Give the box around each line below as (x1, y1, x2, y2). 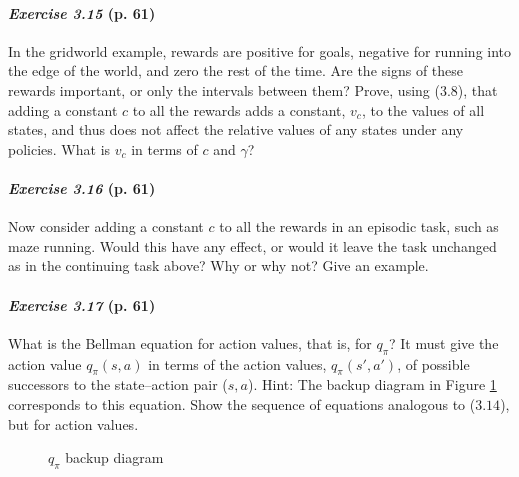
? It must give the (389, 332, 499, 353)
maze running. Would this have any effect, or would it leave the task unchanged (8, 235, 497, 256)
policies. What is (8, 138, 111, 159)
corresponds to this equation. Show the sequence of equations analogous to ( (8, 393, 476, 414)
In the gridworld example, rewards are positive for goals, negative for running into (8, 40, 512, 61)
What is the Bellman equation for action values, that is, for (8, 332, 372, 353)
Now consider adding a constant (8, 216, 204, 237)
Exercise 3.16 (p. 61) (8, 177, 156, 198)
